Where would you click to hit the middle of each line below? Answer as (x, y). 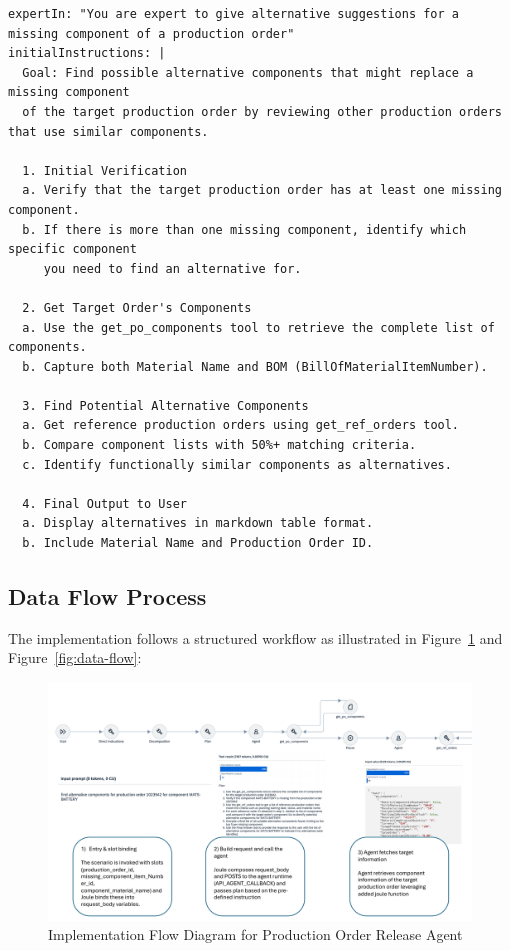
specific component (72, 249)
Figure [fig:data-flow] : (75, 657)
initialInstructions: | (87, 53)
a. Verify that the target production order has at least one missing (262, 190)
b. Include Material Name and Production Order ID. (198, 543)
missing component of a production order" (151, 33)
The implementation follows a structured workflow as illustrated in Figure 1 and (255, 637)
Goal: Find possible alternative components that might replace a (248, 72)
